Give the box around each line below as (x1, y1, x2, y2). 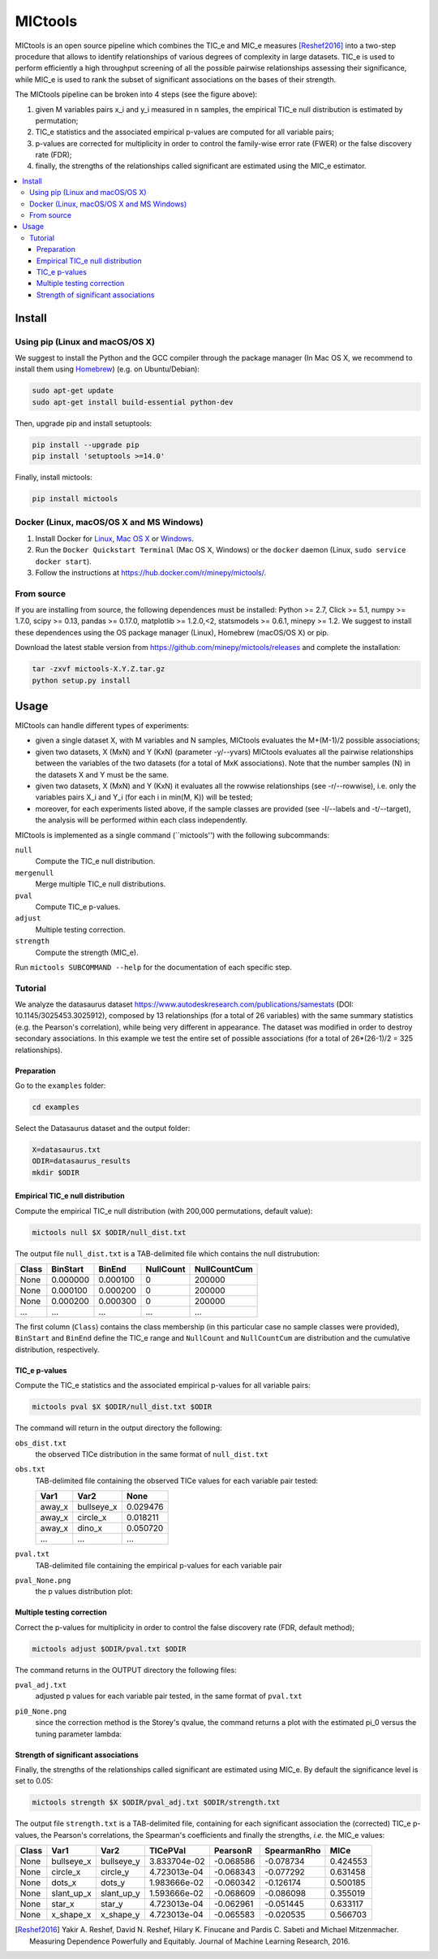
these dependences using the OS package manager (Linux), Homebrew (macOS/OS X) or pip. (15, 627, 329, 637)
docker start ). (35, 557, 92, 566)
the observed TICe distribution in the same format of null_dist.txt (35, 1450, 269, 1458)
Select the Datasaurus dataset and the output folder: (15, 1123, 191, 1133)
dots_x (51, 1877, 77, 1888)
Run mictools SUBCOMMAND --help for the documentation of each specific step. (15, 962, 292, 972)
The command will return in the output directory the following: (15, 1423, 222, 1433)
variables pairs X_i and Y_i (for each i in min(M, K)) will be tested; (35, 792, 253, 802)
